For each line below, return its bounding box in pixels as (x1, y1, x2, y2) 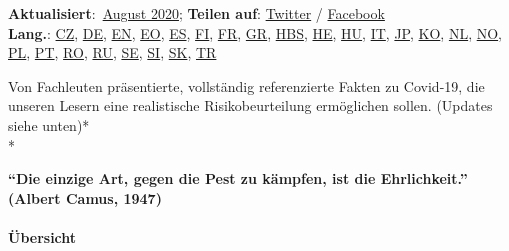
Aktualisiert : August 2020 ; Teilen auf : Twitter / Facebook (8, 3, 385, 23)
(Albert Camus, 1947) (8, 187, 162, 208)
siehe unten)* (8, 114, 90, 135)
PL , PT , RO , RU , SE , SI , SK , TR (8, 42, 217, 63)
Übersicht (8, 226, 77, 247)
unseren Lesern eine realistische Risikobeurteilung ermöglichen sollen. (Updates (8, 95, 493, 116)
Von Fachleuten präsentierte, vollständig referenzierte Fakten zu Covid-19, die (8, 75, 485, 96)
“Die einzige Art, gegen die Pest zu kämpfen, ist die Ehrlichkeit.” (8, 168, 468, 189)
